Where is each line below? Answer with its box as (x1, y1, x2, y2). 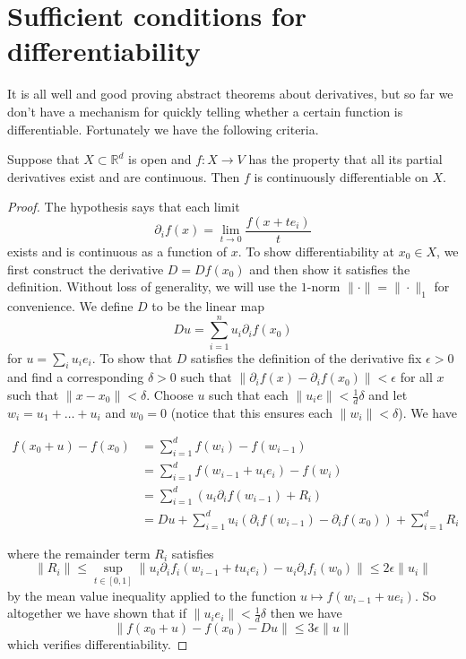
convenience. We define (7, 296, 134, 315)
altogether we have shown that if (7, 603, 186, 622)
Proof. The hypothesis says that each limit (7, 197, 240, 216)
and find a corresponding (7, 368, 144, 386)
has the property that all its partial (248, 150, 443, 169)
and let (368, 386, 408, 404)
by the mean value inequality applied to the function (7, 585, 297, 604)
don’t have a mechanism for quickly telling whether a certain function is (7, 101, 403, 120)
